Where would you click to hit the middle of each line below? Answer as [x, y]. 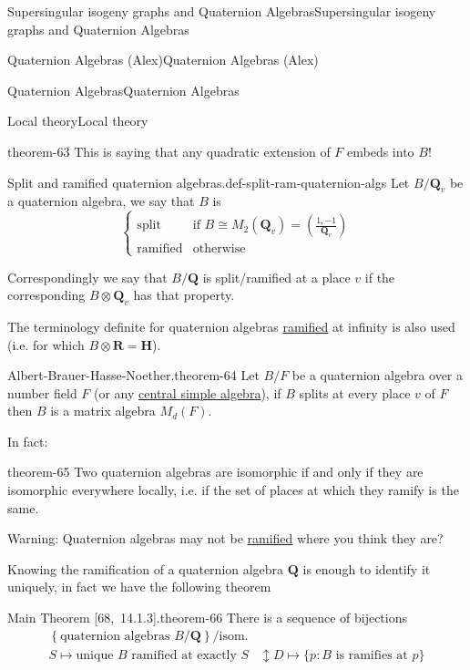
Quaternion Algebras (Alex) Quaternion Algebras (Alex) [163, 60]
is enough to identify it [367, 568]
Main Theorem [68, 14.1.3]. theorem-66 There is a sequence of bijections [208, 618]
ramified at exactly [184, 655]
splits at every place [355, 392]
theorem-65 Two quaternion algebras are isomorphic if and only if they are [215, 472]
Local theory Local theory [78, 121]
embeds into [381, 151]
